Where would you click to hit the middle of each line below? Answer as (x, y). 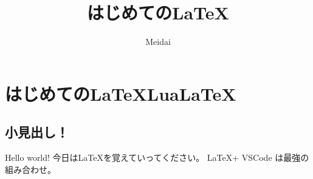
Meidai (158, 42)
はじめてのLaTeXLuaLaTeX (121, 93)
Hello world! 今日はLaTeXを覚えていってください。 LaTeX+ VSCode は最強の (157, 157)
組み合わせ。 (30, 169)
